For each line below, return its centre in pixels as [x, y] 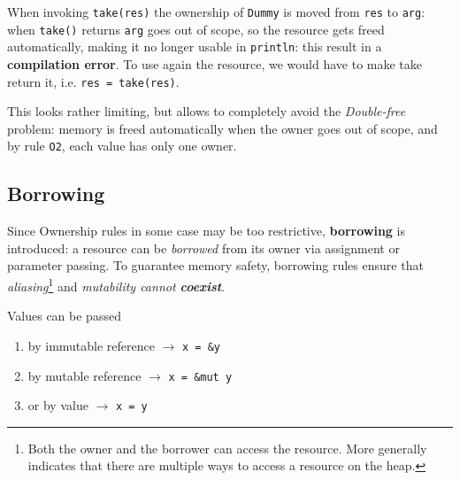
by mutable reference [84, 375]
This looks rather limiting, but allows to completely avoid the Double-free [207, 111]
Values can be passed [64, 316]
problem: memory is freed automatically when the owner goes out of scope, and [222, 128]
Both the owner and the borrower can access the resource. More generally [227, 448]
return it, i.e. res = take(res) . [93, 81]
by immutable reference [91, 345]
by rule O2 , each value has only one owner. [122, 146]
